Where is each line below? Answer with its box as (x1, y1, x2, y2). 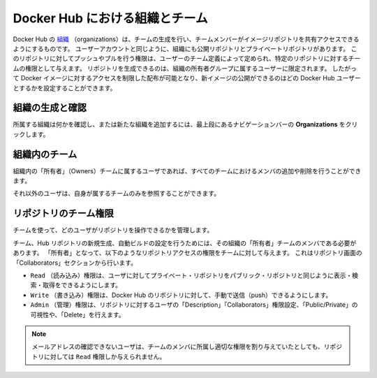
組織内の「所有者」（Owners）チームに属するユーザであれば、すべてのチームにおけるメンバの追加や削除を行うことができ (13, 166, 362, 175)
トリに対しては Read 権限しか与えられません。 (31, 352, 166, 361)
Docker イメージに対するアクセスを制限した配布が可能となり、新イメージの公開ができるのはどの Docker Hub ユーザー (20, 74, 361, 82)
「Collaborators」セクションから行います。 (13, 259, 138, 267)
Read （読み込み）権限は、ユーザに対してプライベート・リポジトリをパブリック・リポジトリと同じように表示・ (30, 271, 353, 279)
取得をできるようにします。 (42, 281, 122, 289)
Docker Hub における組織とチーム (13, 10, 208, 26)
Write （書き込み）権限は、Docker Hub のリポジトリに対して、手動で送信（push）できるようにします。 (30, 291, 332, 299)
